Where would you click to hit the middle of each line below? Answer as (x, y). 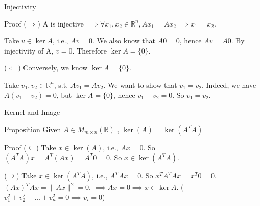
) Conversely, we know (53, 68)
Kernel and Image (32, 112)
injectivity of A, (29, 50)
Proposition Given (33, 129)
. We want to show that (140, 84)
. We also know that (124, 41)
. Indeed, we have (229, 84)
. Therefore (89, 50)
